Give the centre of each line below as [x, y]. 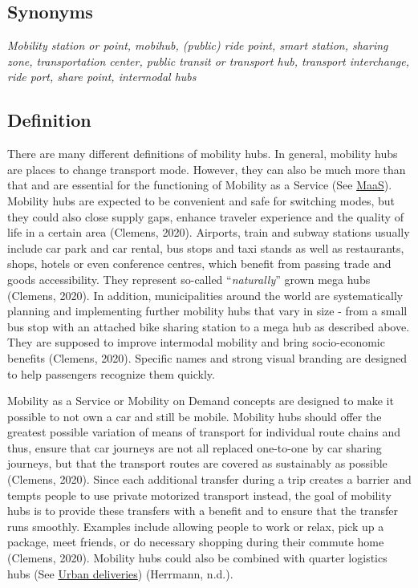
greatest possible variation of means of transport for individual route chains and [204, 432]
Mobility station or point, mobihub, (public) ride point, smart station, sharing [198, 45]
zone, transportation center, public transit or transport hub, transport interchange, [208, 61]
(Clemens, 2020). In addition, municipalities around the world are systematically [205, 295]
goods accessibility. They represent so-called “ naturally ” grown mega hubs [189, 279]
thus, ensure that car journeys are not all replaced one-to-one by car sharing [195, 447]
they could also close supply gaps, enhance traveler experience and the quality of [205, 216]
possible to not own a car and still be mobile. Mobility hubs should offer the [195, 416]
